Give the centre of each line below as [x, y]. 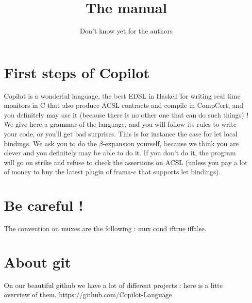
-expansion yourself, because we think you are [171, 143]
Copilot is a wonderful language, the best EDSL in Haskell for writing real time [122, 95]
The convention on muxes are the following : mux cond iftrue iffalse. [105, 228]
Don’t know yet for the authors [126, 31]
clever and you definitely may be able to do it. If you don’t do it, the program [120, 153]
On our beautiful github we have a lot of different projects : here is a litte [113, 285]
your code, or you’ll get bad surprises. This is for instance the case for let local [121, 134]
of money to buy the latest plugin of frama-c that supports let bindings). [112, 172]
